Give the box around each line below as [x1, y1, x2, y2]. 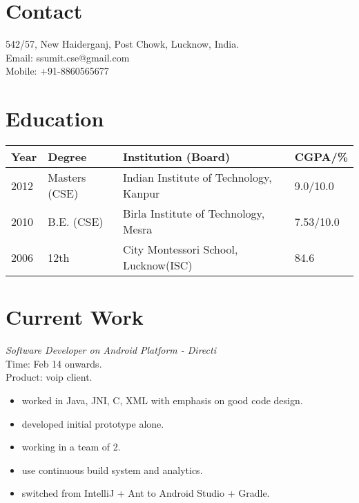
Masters [48, 169, 86, 186]
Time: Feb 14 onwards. [6, 356, 102, 370]
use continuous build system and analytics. [21, 462, 203, 477]
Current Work [6, 303, 144, 331]
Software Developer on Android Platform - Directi [6, 343, 216, 357]
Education [6, 104, 104, 133]
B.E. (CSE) [48, 213, 104, 229]
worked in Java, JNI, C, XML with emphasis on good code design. [21, 392, 303, 407]
